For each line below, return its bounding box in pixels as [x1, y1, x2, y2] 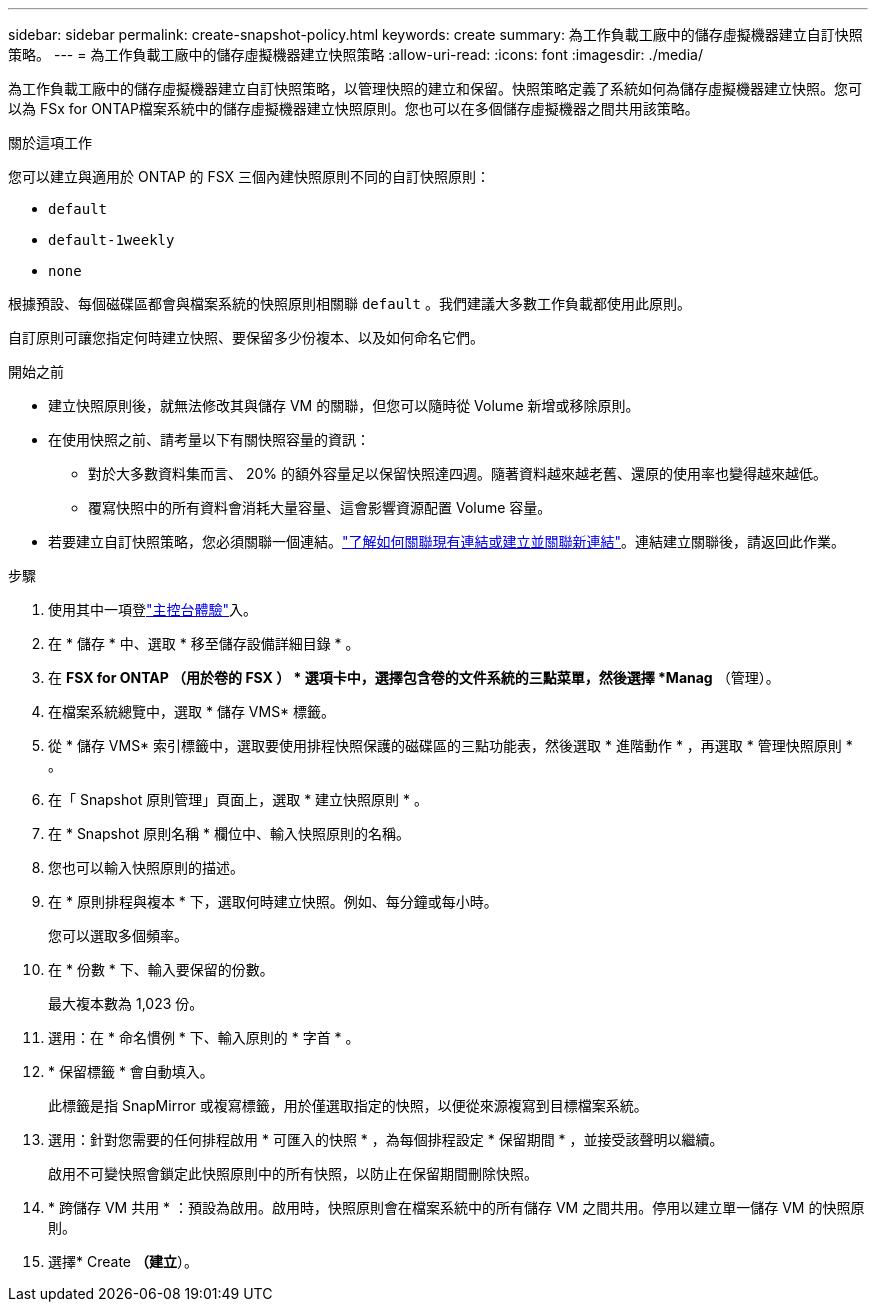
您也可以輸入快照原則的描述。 [48, 859, 244, 876]
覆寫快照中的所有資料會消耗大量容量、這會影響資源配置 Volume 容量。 [88, 499, 552, 516]
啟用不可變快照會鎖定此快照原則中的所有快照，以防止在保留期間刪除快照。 [48, 1165, 538, 1182]
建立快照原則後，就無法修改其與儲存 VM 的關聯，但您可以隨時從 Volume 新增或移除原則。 [48, 397, 640, 414]
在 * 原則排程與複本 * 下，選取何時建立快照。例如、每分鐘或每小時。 [48, 893, 498, 910]
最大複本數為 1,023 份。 [48, 995, 204, 1012]
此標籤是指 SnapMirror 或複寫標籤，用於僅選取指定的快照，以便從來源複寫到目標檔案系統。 [48, 1097, 648, 1114]
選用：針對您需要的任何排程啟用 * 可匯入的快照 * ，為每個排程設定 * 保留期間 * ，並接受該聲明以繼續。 [48, 1131, 724, 1148]
